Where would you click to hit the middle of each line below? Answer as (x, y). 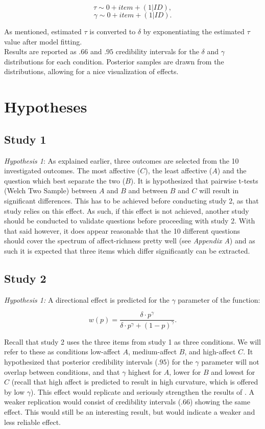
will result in (219, 190)
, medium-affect (152, 352)
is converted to (113, 31)
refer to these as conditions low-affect (62, 352)
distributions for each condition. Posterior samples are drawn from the (114, 61)
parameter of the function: (219, 299)
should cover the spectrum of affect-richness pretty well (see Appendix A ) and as (130, 241)
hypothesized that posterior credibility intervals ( (81, 361)
